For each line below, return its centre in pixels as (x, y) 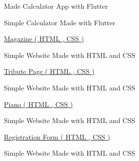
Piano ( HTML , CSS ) (39, 104)
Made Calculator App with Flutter (56, 6)
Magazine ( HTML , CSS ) (44, 39)
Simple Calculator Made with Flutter (60, 22)
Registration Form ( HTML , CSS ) (57, 136)
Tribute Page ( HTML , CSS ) (49, 71)
